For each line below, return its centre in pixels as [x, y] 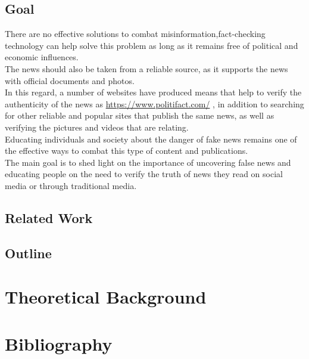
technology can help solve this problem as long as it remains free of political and [152, 45]
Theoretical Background [106, 297]
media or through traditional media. [71, 185]
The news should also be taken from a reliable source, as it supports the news [146, 68]
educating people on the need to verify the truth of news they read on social [144, 174]
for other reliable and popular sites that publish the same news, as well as [140, 115]
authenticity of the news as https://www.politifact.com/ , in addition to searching [154, 103]
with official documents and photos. [70, 80]
